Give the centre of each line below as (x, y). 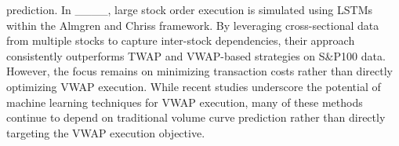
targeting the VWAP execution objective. (106, 132)
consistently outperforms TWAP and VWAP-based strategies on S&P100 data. (196, 55)
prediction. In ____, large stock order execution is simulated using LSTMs (190, 9)
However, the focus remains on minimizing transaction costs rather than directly (199, 71)
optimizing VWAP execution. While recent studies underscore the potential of (194, 86)
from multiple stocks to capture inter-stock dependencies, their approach (181, 40)
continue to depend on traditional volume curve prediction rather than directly (196, 117)
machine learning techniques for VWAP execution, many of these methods (185, 102)
